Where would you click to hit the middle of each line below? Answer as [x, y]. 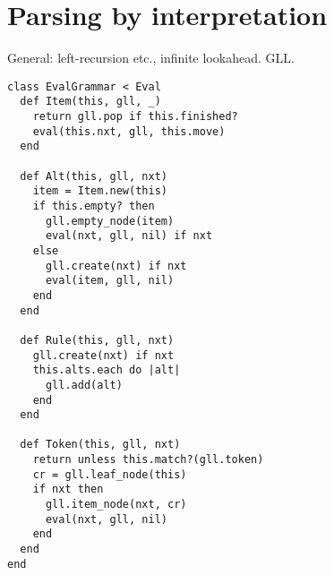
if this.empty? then [94, 206]
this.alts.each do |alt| [107, 370]
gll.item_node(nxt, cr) [116, 505]
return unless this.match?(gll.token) [148, 460]
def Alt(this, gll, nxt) [94, 176]
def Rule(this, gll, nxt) [97, 340]
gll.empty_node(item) [110, 221]
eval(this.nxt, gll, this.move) [129, 131]
